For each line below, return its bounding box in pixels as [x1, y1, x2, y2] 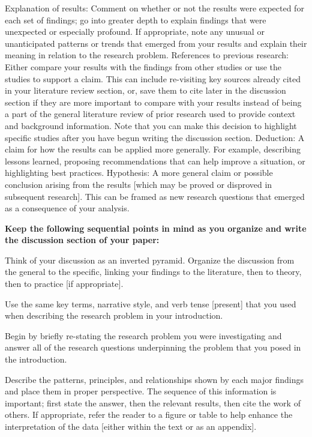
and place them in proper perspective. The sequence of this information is [5, 385, 277, 397]
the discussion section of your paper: [5, 234, 160, 246]
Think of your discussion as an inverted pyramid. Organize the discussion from [5, 253, 295, 266]
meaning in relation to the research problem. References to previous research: [5, 49, 289, 61]
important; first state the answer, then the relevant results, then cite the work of [5, 396, 301, 409]
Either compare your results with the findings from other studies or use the [5, 60, 281, 73]
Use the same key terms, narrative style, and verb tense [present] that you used [5, 297, 296, 310]
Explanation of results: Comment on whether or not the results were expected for [5, 2, 304, 14]
